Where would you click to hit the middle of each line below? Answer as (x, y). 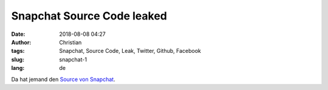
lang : (18, 68)
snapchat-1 (73, 59)
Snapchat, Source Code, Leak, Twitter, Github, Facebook (130, 51)
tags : (18, 51)
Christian (70, 42)
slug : (18, 59)
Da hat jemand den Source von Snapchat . (63, 79)
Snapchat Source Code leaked (89, 16)
